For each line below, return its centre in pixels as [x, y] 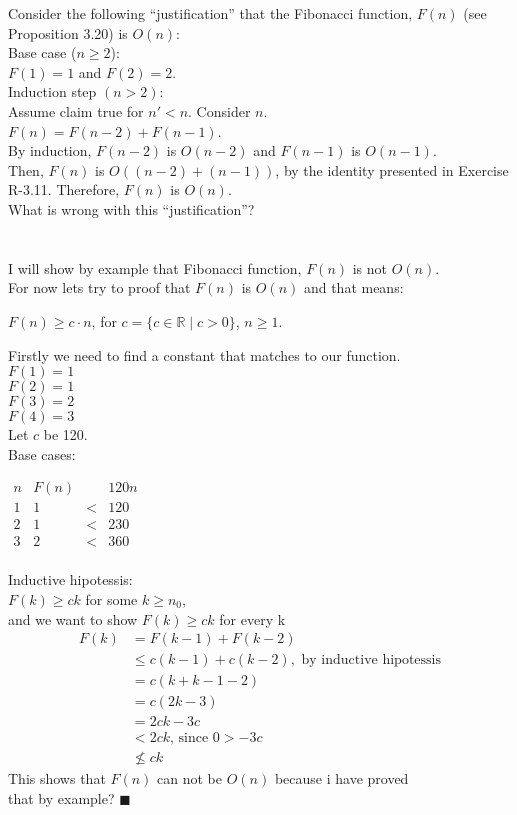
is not [370, 267]
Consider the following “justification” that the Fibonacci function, [210, 13]
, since [189, 738]
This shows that [57, 778]
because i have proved [341, 778]
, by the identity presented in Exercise [392, 169]
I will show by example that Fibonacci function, [155, 267]
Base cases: [42, 453]
